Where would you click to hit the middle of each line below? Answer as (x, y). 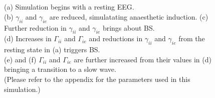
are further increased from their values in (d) (143, 59)
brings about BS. (129, 27)
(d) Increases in (28, 38)
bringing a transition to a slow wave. (60, 69)
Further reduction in (35, 27)
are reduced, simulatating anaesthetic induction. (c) (129, 16)
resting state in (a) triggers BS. (52, 50)
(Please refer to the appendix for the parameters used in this (97, 79)
